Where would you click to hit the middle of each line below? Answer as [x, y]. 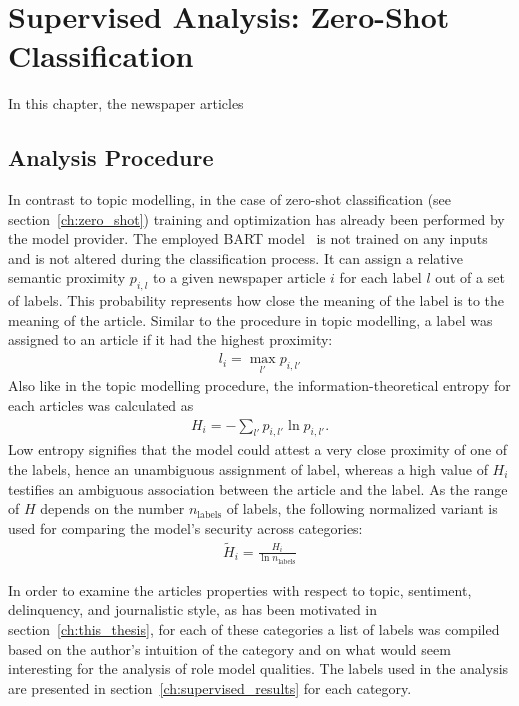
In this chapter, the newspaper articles [126, 103]
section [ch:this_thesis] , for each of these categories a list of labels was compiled [254, 628]
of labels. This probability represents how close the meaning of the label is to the [256, 300]
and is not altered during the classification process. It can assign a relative [235, 257]
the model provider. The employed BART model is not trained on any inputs [248, 238]
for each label [380, 277]
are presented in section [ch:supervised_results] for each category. [210, 687]
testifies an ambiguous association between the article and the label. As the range [258, 488]
